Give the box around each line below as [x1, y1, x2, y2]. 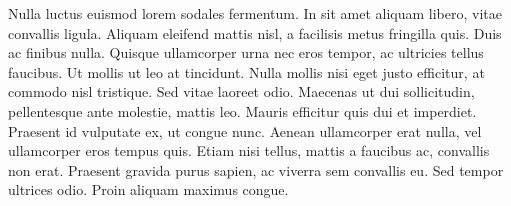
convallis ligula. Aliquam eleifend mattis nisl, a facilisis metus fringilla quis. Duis [8, 22, 502, 43]
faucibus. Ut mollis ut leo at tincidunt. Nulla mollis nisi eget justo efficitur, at [8, 61, 485, 82]
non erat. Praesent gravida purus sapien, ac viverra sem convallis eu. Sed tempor [8, 159, 504, 180]
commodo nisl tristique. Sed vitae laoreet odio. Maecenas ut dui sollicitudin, [8, 81, 475, 102]
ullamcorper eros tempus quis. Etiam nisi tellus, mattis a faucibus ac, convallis [8, 140, 490, 161]
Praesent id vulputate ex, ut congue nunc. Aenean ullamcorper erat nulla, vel [8, 120, 482, 141]
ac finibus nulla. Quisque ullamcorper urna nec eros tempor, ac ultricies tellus [8, 42, 484, 63]
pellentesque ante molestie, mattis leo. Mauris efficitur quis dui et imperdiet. [8, 100, 477, 121]
